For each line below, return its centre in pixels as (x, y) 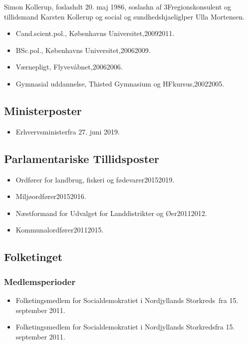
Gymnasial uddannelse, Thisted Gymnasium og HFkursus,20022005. (120, 83)
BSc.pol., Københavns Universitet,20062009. (83, 50)
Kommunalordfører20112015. (60, 230)
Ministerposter (43, 110)
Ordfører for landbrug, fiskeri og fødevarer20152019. (95, 179)
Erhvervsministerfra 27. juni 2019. (68, 131)
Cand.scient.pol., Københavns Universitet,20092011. (95, 33)
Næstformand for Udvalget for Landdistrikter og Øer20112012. (111, 213)
